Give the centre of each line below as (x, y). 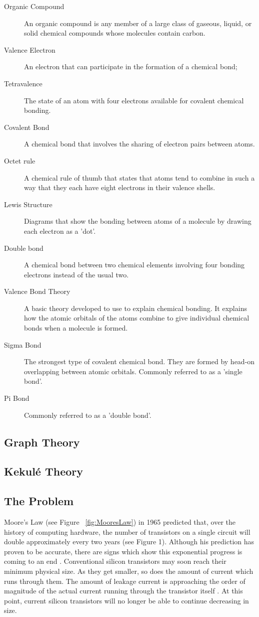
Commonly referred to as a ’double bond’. (88, 415)
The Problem (39, 501)
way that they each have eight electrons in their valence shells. (120, 187)
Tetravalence (23, 83)
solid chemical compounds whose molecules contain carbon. (115, 33)
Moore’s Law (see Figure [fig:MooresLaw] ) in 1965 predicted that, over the (120, 521)
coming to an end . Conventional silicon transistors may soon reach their (115, 561)
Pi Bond (17, 398)
